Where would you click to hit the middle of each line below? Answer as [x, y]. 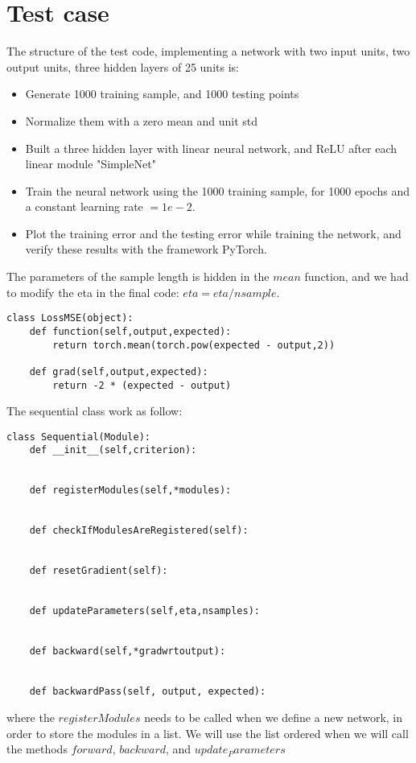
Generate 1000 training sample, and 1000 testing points [162, 94]
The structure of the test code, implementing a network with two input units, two [208, 51]
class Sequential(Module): [78, 437]
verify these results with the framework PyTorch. [146, 249]
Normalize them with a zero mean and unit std [142, 120]
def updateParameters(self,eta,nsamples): [144, 611]
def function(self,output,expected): [130, 331]
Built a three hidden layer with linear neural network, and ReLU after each [211, 148]
